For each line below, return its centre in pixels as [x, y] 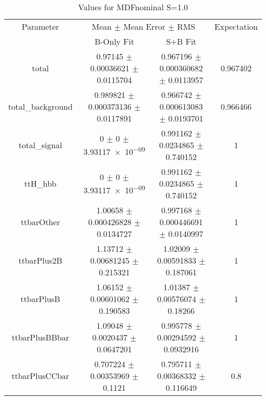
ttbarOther [40, 222]
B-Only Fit [114, 41]
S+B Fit [181, 41]
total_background [40, 106]
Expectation [236, 26]
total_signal [40, 145]
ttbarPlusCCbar [40, 376]
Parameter [40, 26]
